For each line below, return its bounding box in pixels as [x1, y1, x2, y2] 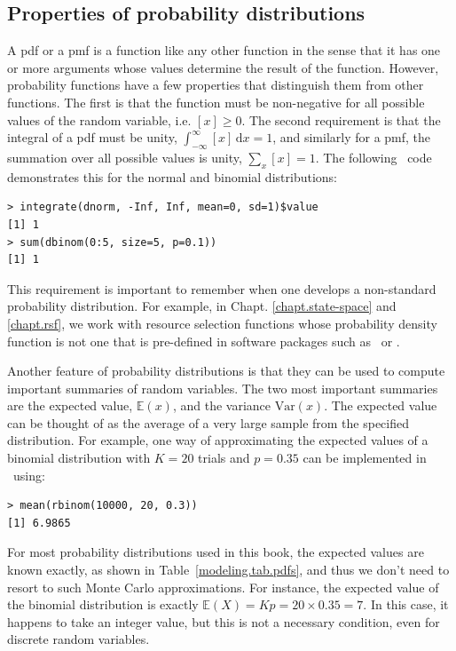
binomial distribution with [7, 449, 151, 467]
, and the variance [172, 396, 271, 415]
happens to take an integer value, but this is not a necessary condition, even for [7, 612, 440, 631]
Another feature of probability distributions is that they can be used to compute [7, 361, 445, 380]
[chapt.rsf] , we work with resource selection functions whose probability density [7, 314, 437, 332]
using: [12, 465, 45, 484]
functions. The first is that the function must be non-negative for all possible [7, 92, 425, 111]
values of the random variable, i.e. [7, 110, 192, 129]
